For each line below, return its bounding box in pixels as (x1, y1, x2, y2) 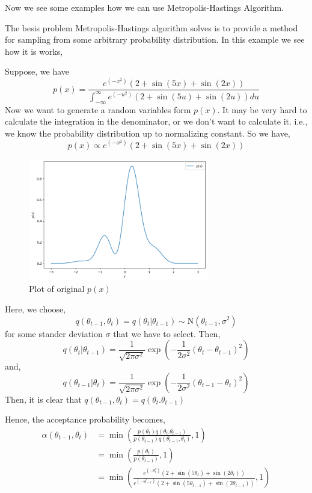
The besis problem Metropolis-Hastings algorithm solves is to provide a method (5, 21, 298, 34)
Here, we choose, (5, 302, 66, 315)
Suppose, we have (5, 65, 70, 78)
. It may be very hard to (217, 103, 307, 116)
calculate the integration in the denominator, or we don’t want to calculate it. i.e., (5, 115, 308, 128)
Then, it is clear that (5, 392, 82, 405)
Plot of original (29, 282, 85, 295)
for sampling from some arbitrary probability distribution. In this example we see (5, 33, 305, 46)
